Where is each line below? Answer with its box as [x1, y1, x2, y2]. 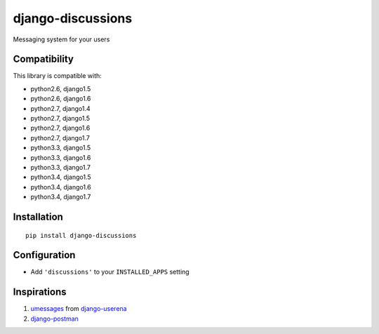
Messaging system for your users [13, 35, 110, 44]
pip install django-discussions [25, 232, 137, 239]
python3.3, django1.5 [30, 144, 91, 152]
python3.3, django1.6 [30, 153, 91, 161]
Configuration [13, 249, 76, 261]
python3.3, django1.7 [30, 163, 91, 171]
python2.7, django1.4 [30, 104, 91, 112]
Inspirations [13, 286, 67, 298]
